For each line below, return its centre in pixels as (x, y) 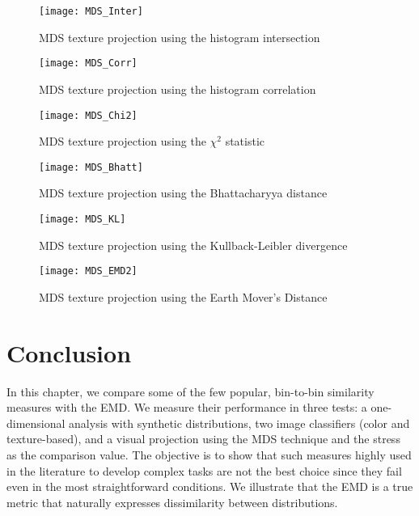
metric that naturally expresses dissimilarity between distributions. (172, 502)
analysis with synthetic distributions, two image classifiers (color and (239, 423)
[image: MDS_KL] (83, 219)
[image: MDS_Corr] (88, 63)
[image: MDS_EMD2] (88, 271)
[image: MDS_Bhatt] (91, 167)
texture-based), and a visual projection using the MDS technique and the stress (203, 439)
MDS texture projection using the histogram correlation (178, 89)
